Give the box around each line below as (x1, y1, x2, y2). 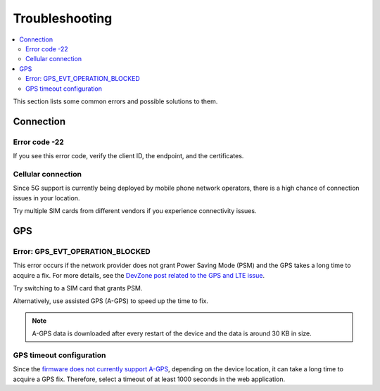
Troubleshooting (13, 11, 113, 26)
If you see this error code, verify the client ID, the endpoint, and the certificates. (13, 152, 244, 160)
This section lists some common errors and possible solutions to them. (13, 97, 218, 105)
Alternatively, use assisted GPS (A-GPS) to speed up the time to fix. (13, 297, 209, 305)
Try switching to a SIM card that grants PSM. (13, 283, 143, 292)
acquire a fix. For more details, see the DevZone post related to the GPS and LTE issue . (13, 271, 265, 279)
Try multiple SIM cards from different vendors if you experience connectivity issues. (13, 206, 257, 214)
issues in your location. (13, 193, 80, 202)
